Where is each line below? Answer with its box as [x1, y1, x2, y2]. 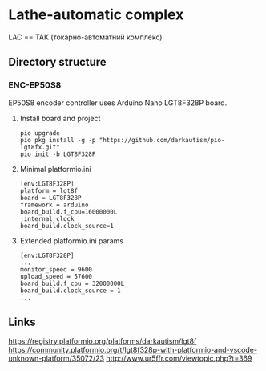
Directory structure [8, 55, 107, 69]
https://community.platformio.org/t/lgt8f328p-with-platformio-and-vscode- [8, 345, 258, 355]
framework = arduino [19, 201, 89, 209]
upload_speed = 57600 [19, 272, 92, 280]
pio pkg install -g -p [19, 136, 96, 144]
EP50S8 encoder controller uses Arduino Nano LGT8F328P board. [8, 98, 228, 108]
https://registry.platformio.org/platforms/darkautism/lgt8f [8, 336, 197, 346]
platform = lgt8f [19, 186, 79, 194]
